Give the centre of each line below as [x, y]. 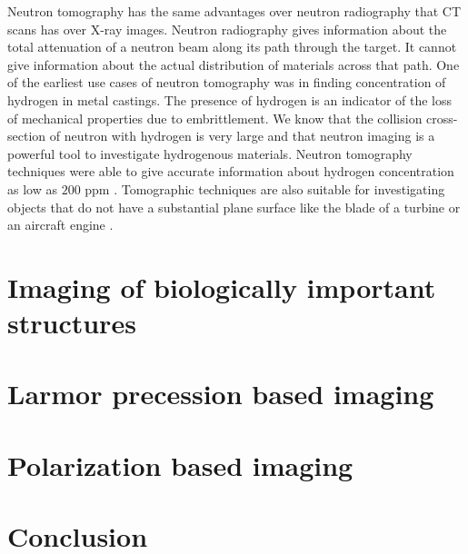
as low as [32, 188]
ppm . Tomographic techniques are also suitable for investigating [265, 188]
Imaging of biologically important [222, 287]
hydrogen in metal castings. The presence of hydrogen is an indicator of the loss [230, 99]
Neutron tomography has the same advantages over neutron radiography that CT [234, 11]
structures [72, 323]
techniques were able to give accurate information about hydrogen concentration [231, 171]
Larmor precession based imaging [221, 394]
